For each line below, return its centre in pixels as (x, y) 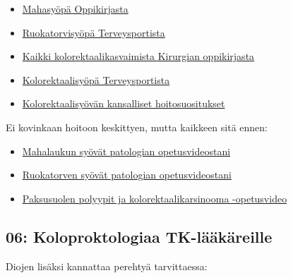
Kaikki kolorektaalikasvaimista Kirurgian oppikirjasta (138, 56)
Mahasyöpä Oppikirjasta (75, 8)
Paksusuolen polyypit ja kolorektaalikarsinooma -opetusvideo (155, 198)
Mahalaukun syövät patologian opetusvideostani (126, 151)
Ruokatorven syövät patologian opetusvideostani (127, 175)
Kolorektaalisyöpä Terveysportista (96, 79)
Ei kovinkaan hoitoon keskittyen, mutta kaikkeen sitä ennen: (137, 127)
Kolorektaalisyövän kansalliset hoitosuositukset (124, 103)
